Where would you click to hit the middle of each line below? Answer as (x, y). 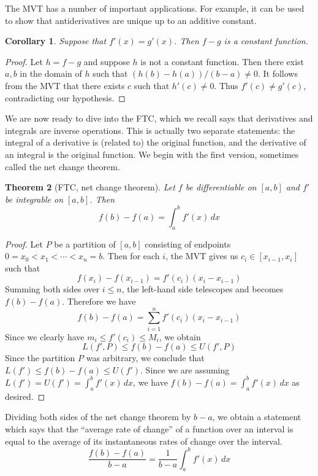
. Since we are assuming (185, 369)
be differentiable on (221, 187)
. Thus (226, 85)
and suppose (107, 61)
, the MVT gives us (202, 256)
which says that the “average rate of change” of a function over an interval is (149, 428)
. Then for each (131, 256)
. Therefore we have (99, 301)
